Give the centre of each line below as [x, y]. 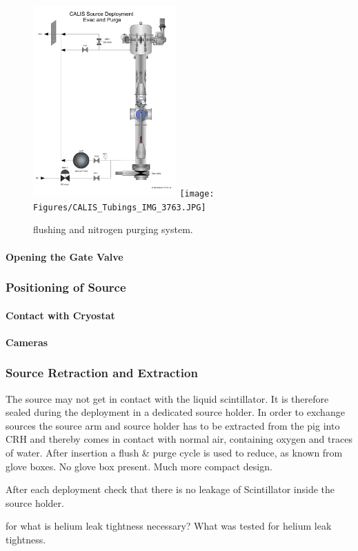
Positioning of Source [66, 287]
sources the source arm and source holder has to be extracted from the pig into [173, 425]
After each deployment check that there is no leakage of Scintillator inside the [170, 489]
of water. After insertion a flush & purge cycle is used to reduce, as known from [174, 452]
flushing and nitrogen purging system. [113, 229]
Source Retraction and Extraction [102, 373]
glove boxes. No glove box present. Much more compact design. [139, 466]
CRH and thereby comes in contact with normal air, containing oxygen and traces [179, 439]
